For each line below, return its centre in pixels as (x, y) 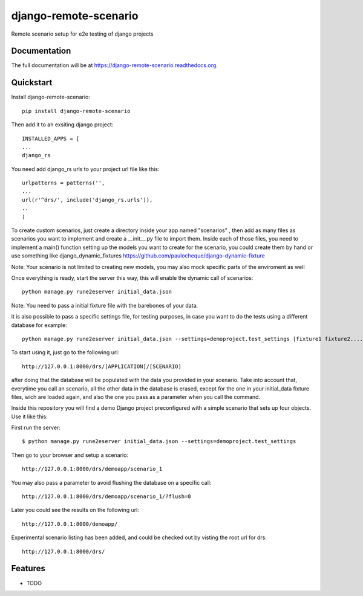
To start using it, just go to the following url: (65, 352)
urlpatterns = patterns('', (64, 183)
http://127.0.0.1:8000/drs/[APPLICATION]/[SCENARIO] (102, 366)
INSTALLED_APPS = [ (51, 138)
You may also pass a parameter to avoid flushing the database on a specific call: (111, 482)
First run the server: (36, 428)
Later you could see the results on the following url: (75, 510)
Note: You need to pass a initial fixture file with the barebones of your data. (105, 305)
